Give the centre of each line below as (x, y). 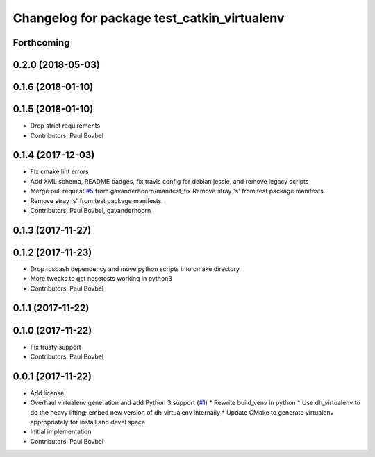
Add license (47, 393)
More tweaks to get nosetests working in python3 (101, 279)
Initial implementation (61, 432)
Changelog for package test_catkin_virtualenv (149, 18)
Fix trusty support (56, 347)
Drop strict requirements (65, 126)
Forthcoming (41, 43)
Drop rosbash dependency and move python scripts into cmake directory (135, 269)
